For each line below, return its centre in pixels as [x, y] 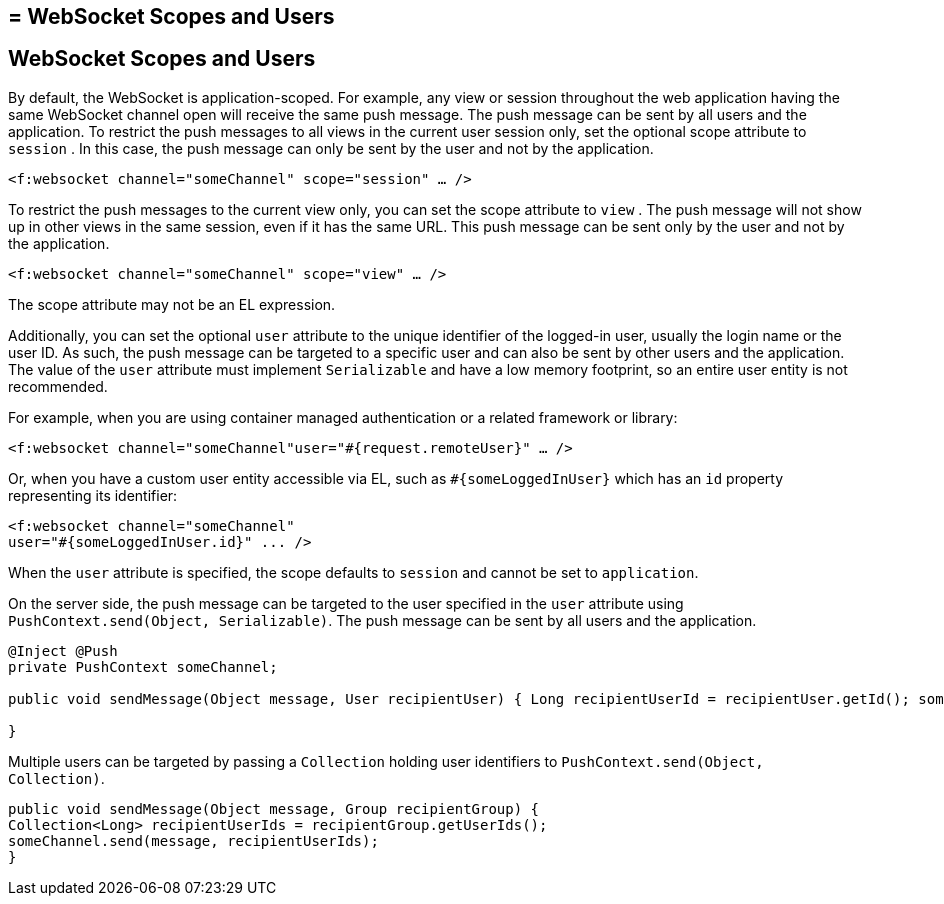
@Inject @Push [63, 650]
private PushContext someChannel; [143, 666]
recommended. [58, 386]
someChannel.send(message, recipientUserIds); [193, 840]
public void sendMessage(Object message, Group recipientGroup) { [274, 808]
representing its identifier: [93, 495]
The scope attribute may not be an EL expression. [172, 304]
